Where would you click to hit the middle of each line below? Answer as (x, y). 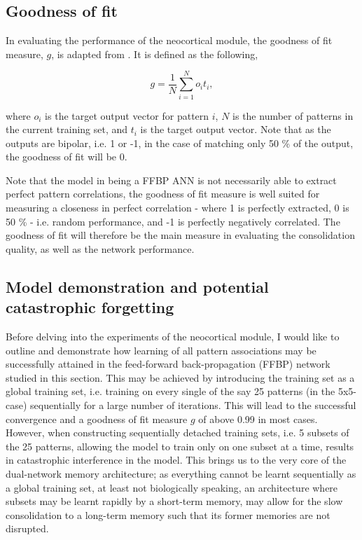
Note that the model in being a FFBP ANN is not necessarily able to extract (171, 180)
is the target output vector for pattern (127, 115)
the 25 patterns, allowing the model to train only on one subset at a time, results (180, 446)
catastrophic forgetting (90, 307)
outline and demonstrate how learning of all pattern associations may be (161, 350)
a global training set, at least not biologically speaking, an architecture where (172, 487)
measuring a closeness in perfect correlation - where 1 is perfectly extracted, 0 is (177, 208)
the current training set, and (67, 129)
